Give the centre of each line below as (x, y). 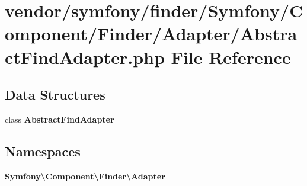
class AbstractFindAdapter (60, 119)
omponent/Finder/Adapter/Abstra (151, 33)
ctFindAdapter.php (85, 57)
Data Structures (55, 94)
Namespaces (43, 151)
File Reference (231, 57)
